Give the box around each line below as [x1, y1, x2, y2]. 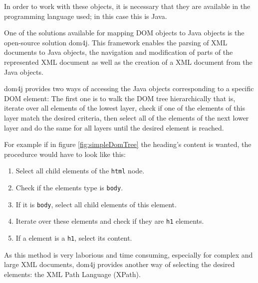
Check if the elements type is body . [15, 182, 123, 192]
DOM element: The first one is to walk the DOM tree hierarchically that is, [4, 93, 236, 103]
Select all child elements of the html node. [15, 165, 145, 176]
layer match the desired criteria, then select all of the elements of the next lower [4, 112, 249, 123]
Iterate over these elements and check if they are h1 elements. [15, 216, 204, 226]
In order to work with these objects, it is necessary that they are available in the [4, 1, 251, 11]
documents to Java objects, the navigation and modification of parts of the [4, 47, 233, 57]
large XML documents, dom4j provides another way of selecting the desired [4, 259, 235, 270]
